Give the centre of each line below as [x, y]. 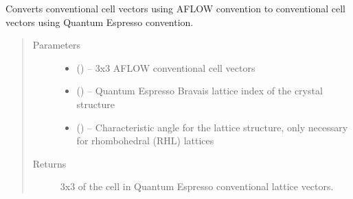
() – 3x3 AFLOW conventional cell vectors [166, 67]
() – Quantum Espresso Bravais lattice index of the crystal [200, 91]
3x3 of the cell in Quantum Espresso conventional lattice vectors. [197, 186]
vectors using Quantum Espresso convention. [100, 22]
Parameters [56, 45]
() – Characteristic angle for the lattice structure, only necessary [212, 127]
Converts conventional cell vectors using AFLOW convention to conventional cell [175, 8]
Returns [49, 163]
